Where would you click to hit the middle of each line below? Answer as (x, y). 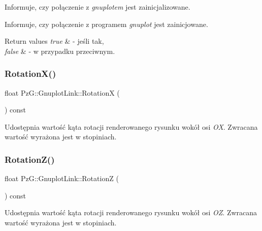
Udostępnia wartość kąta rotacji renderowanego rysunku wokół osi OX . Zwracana (131, 126)
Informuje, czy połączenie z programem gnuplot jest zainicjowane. (106, 24)
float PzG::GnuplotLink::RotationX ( (62, 92)
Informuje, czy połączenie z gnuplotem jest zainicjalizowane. (97, 7)
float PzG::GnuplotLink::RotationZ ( (62, 178)
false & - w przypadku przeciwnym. (60, 51)
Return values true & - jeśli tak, (54, 41)
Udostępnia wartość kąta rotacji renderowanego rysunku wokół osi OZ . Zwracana (131, 212)
